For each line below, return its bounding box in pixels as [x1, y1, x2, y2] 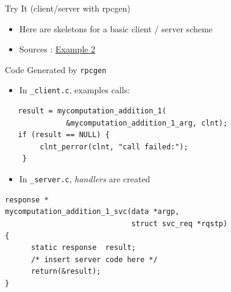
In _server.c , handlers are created [19, 173, 151, 185]
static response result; [30, 243, 136, 252]
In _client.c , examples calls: [19, 84, 130, 96]
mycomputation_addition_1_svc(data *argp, [5, 207, 180, 216]
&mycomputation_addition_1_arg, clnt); [66, 118, 228, 127]
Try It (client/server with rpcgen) [5, 2, 130, 14]
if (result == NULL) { [18, 130, 110, 140]
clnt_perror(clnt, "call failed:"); [40, 142, 188, 151]
